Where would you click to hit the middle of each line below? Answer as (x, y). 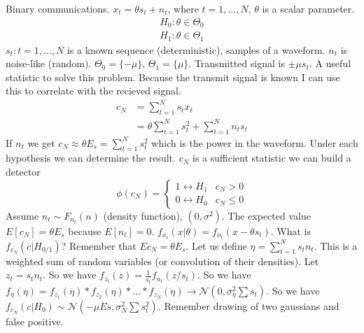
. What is (291, 231)
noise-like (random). (49, 63)
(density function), (143, 215)
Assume (22, 215)
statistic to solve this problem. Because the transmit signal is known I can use (173, 77)
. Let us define (216, 245)
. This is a (336, 245)
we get (41, 142)
